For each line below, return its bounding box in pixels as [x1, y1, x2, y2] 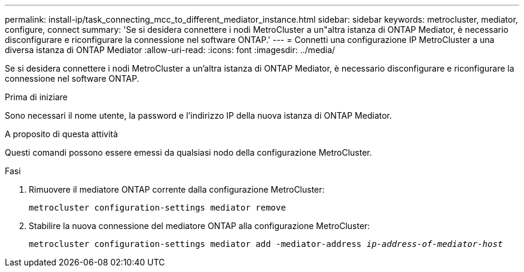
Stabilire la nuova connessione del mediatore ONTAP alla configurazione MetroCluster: [29, 221, 370, 231]
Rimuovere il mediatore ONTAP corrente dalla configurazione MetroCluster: [29, 184, 325, 194]
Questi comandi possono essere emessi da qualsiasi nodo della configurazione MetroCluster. [5, 147, 372, 157]
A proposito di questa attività [5, 129, 118, 139]
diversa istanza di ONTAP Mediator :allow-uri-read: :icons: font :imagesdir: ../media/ [5, 45, 336, 55]
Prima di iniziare [5, 92, 68, 102]
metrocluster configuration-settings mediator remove [29, 203, 286, 212]
